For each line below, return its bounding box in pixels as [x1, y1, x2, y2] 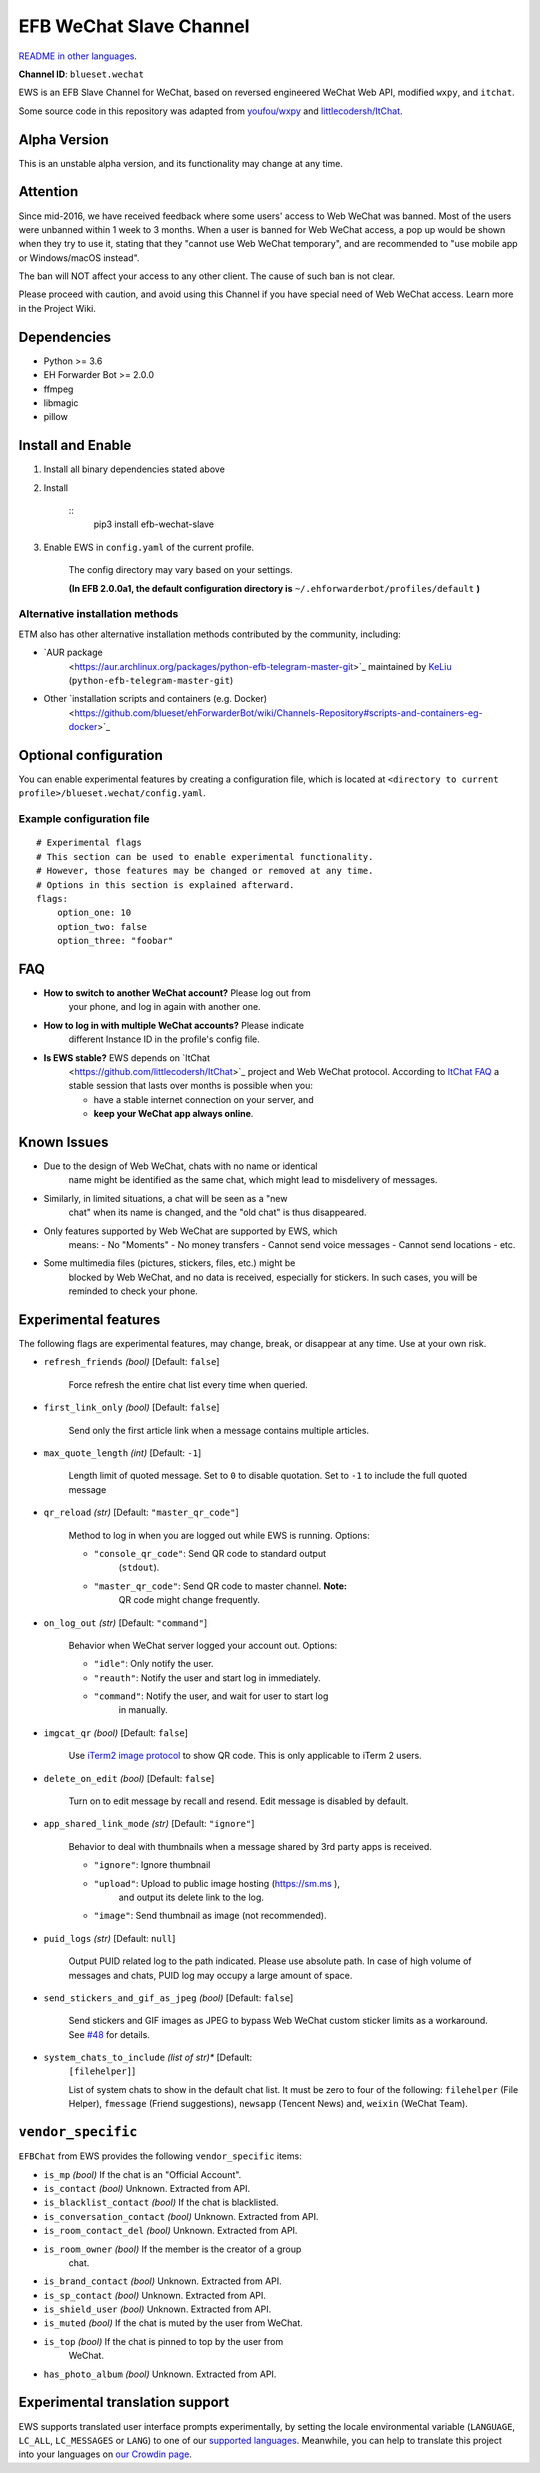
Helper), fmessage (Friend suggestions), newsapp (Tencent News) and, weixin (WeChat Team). [68, 2098, 469, 2110]
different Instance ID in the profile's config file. [68, 1033, 260, 1045]
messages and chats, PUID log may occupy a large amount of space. [68, 1969, 353, 1981]
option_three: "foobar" [56, 935, 174, 947]
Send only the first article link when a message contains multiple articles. [68, 1424, 370, 1436]
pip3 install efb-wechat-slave [93, 518, 215, 530]
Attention [18, 183, 79, 200]
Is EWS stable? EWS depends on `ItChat [43, 1051, 210, 1064]
